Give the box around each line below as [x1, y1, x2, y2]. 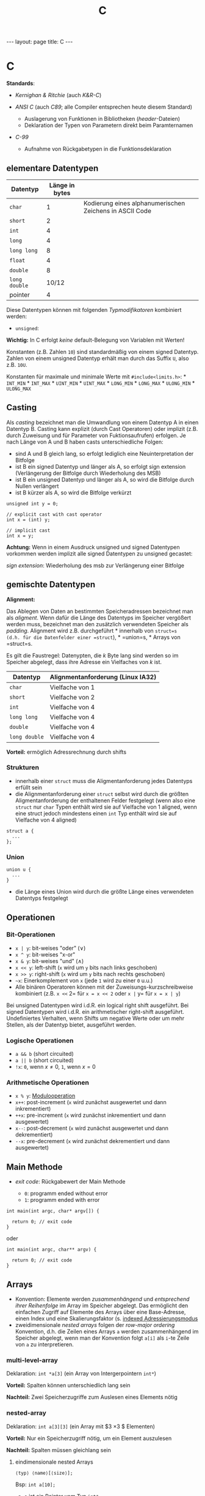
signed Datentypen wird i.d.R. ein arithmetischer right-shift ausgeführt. [6, 1008, 184, 1015]
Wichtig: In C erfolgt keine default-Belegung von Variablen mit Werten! [6, 336, 185, 344]
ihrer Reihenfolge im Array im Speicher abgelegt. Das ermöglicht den [15, 1302, 189, 1309]
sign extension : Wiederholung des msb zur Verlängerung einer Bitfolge [6, 562, 185, 569]
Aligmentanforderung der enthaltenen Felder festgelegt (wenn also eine [15, 797, 195, 804]
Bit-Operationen [6, 930, 56, 939]
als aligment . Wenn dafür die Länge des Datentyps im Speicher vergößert [6, 614, 191, 621]
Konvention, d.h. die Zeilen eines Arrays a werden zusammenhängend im [15, 1328, 199, 1335]
